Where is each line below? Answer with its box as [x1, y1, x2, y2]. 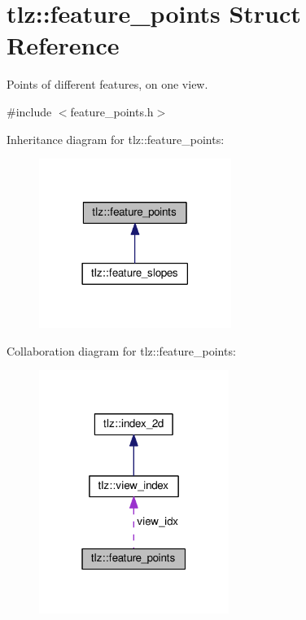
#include [7, 103, 52, 120]
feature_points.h [70, 103, 154, 120]
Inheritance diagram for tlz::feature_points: [7, 130, 225, 147]
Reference [7, 28, 120, 62]
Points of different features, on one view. [7, 76, 208, 93]
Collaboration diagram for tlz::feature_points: [7, 342, 236, 359]
